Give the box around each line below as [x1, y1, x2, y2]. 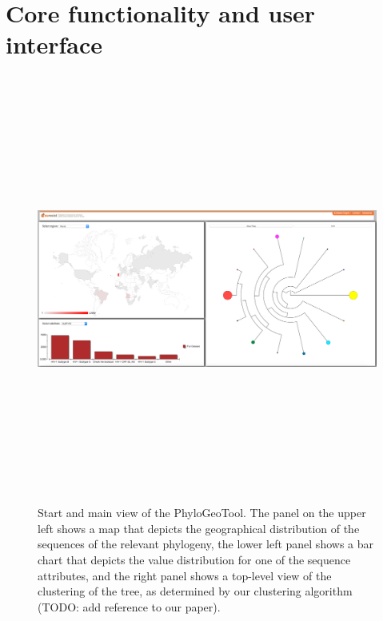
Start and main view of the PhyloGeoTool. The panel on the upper [38, 504, 366, 521]
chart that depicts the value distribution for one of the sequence [38, 551, 351, 568]
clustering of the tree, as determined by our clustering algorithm [38, 583, 353, 599]
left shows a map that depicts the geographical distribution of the [38, 519, 360, 536]
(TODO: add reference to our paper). [38, 598, 221, 615]
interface [6, 28, 103, 61]
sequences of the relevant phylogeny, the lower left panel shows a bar [38, 535, 373, 552]
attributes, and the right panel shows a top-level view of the [38, 567, 332, 583]
